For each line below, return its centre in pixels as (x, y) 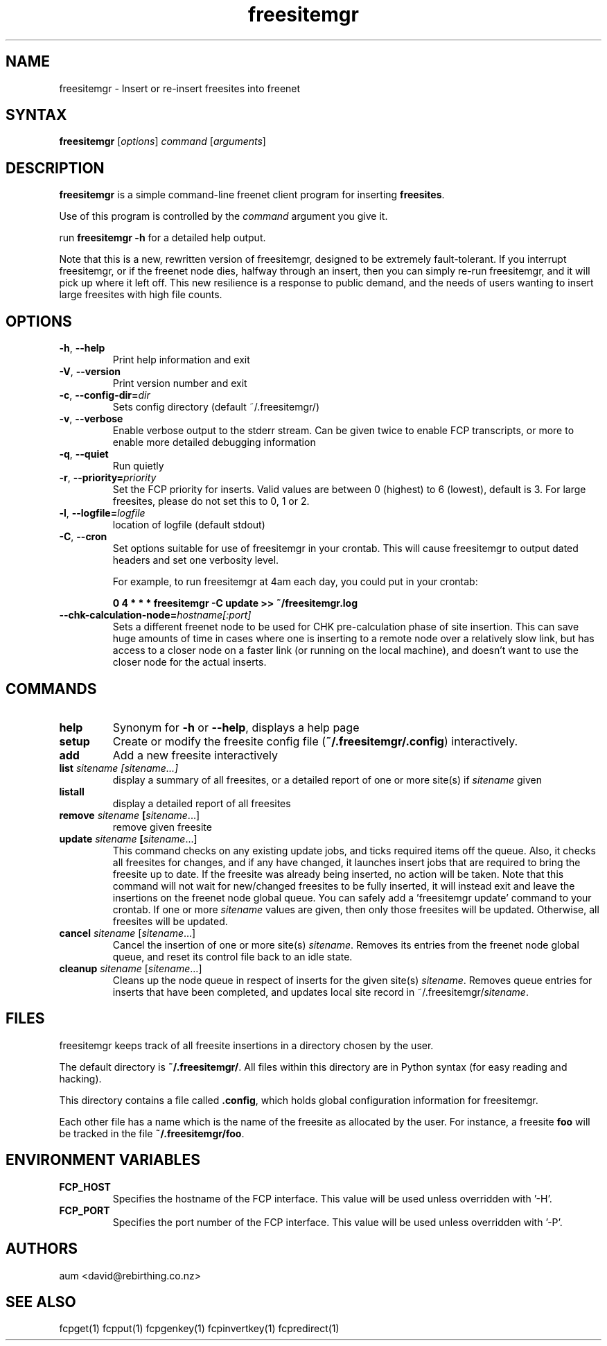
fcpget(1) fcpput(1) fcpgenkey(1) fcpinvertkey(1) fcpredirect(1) (199, 1329)
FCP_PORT (85, 1210)
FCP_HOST (85, 1187)
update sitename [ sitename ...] (128, 838)
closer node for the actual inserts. (190, 662)
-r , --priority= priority (108, 478)
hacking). (80, 1078)
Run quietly (138, 466)
